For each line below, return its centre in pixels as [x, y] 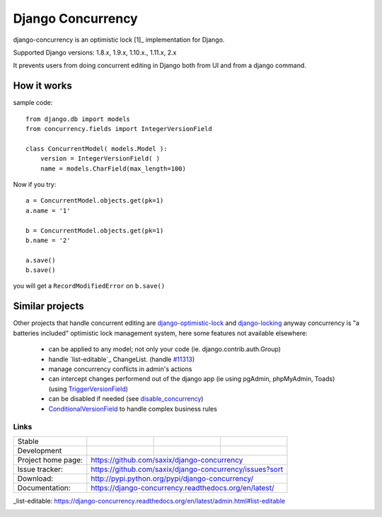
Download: [35, 478]
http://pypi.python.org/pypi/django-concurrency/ [172, 478]
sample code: [33, 103]
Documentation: [44, 487]
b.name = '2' [48, 240]
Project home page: [50, 460]
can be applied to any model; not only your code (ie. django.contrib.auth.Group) [164, 349]
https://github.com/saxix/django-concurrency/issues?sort [187, 469]
